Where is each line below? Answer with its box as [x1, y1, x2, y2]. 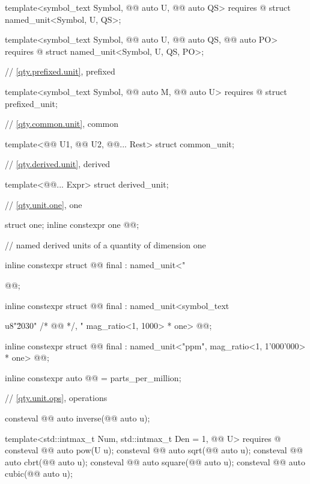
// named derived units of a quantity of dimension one [5, 238, 206, 251]
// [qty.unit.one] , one [5, 198, 82, 210]
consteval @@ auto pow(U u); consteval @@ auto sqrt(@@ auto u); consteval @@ [5, 444, 303, 456]
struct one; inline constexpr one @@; [5, 218, 139, 231]
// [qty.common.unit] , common [5, 117, 119, 130]
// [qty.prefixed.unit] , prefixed [5, 65, 115, 78]
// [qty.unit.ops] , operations [5, 391, 108, 404]
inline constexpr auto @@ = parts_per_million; [5, 371, 181, 384]
